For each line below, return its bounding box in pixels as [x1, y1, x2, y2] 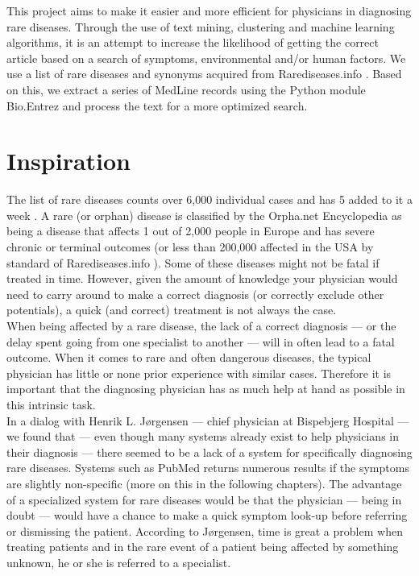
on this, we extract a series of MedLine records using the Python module [6, 81, 366, 97]
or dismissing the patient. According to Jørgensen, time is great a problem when [6, 522, 403, 539]
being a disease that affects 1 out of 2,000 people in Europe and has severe [6, 222, 375, 239]
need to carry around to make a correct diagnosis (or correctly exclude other [6, 285, 384, 302]
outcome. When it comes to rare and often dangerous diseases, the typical [6, 349, 371, 366]
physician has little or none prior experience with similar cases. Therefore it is [6, 364, 392, 381]
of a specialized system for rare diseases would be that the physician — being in [6, 491, 402, 508]
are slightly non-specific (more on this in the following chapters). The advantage [6, 474, 402, 491]
